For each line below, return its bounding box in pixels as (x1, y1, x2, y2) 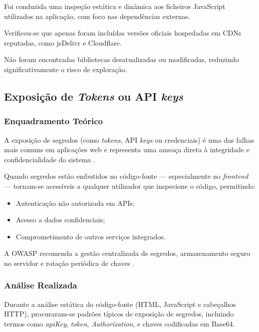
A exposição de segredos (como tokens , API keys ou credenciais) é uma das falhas (4, 134, 254, 145)
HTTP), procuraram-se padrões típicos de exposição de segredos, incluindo (4, 308, 234, 319)
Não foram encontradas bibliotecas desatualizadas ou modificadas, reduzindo (4, 54, 239, 65)
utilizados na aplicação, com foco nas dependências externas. (4, 11, 190, 21)
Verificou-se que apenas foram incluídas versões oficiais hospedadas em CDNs (4, 28, 241, 38)
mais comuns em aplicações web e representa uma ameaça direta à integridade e (4, 144, 249, 155)
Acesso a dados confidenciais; (16, 214, 105, 225)
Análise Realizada (4, 279, 77, 291)
